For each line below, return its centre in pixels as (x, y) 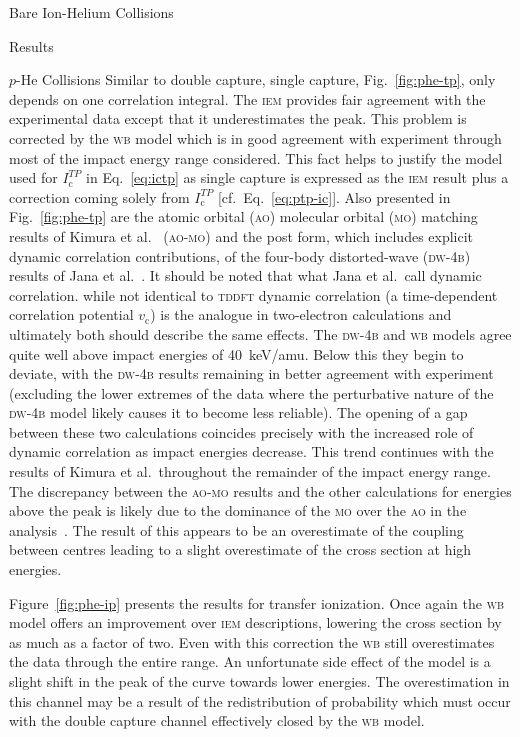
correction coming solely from (99, 196)
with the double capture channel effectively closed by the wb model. (217, 720)
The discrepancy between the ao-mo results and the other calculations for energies (260, 490)
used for (33, 177)
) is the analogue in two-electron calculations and (301, 314)
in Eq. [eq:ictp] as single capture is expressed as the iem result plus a (297, 177)
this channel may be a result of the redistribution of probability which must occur (260, 700)
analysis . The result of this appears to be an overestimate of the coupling (236, 529)
